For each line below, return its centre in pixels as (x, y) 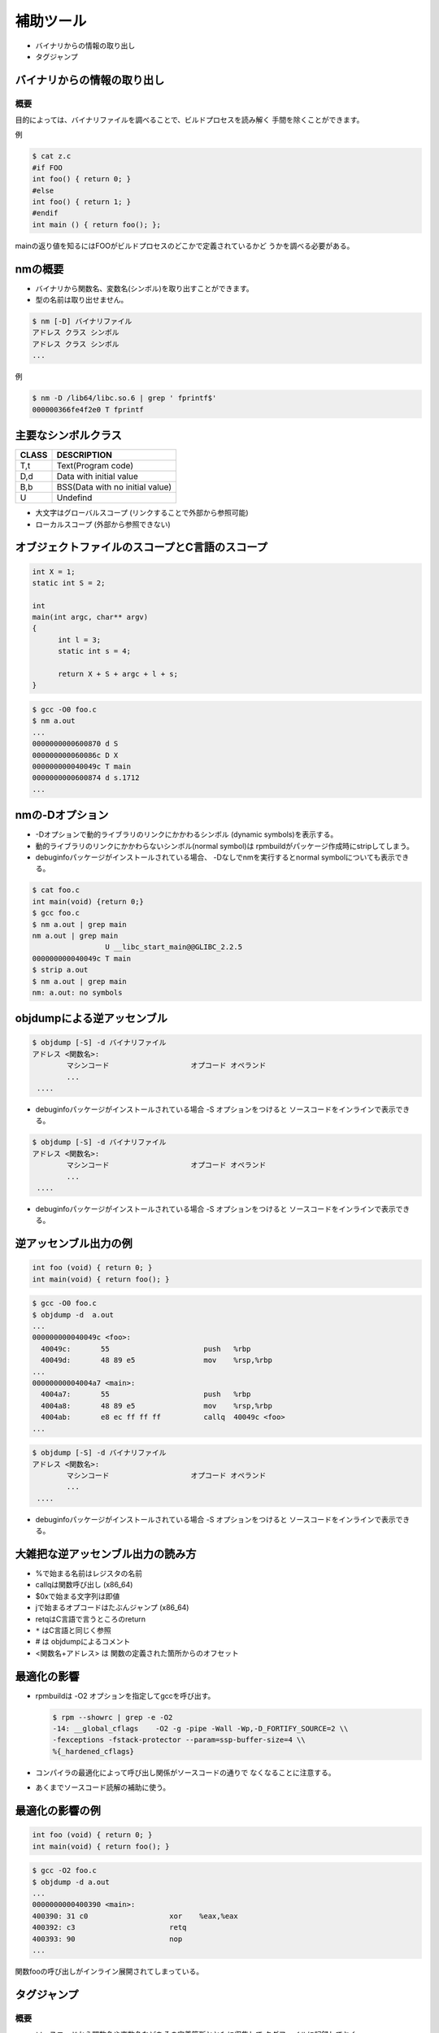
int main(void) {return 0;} (88, 901)
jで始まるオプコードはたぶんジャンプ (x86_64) (112, 1608)
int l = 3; (80, 640)
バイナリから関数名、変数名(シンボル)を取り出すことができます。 (144, 288)
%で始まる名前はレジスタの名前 (89, 1574)
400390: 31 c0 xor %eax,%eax (135, 1916)
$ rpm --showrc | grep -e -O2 (113, 1717)
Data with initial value (97, 477)
